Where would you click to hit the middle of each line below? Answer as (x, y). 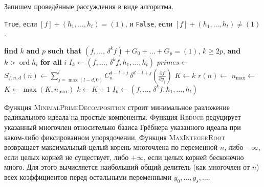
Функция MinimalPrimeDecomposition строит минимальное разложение (117, 107)
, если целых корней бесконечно (194, 157)
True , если (21, 23)
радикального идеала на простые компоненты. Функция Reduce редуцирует (123, 117)
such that (65, 50)
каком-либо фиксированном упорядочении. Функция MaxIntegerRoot (115, 137)
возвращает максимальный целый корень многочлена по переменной (111, 147)
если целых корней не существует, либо (67, 157)
